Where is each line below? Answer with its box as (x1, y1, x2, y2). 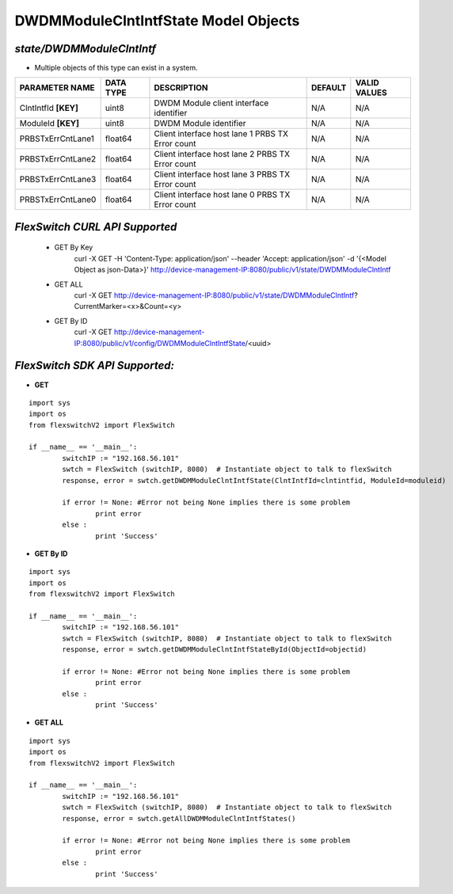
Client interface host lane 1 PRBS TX (154, 128, 289, 139)
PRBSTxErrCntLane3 (19, 174, 97, 185)
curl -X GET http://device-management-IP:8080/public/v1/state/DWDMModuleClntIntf (74, 291, 355, 300)
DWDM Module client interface (154, 97, 269, 108)
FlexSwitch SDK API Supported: (14, 359, 174, 372)
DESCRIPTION (154, 82, 208, 93)
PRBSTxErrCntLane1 (19, 133, 95, 144)
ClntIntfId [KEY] (19, 103, 79, 114)
